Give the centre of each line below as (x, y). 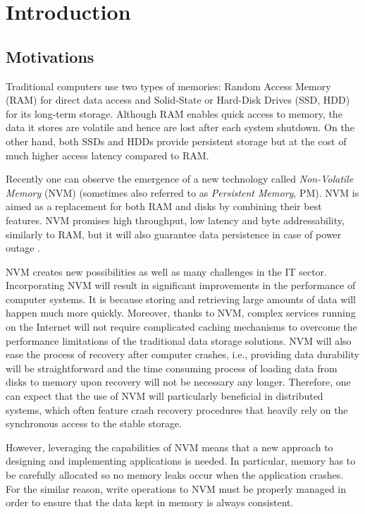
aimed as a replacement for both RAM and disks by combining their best (164, 206)
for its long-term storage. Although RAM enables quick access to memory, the (174, 113)
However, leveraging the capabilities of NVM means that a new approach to (169, 447)
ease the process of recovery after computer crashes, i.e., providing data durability (182, 354)
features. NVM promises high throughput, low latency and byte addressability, (175, 220)
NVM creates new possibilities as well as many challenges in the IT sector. (166, 271)
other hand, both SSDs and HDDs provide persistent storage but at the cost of (176, 141)
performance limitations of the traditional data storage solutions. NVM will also (179, 340)
